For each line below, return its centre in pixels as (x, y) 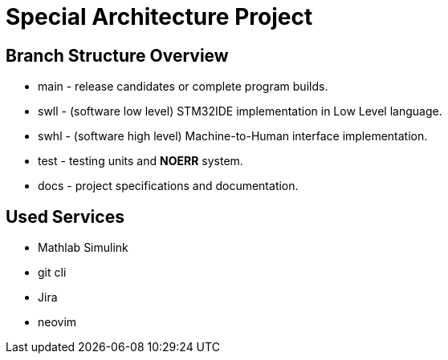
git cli (52, 273)
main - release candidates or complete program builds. (183, 87)
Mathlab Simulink (83, 248)
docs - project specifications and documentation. (168, 186)
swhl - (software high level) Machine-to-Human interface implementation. (233, 136)
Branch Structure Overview (117, 55)
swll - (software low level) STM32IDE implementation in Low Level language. (240, 111)
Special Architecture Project (159, 17)
